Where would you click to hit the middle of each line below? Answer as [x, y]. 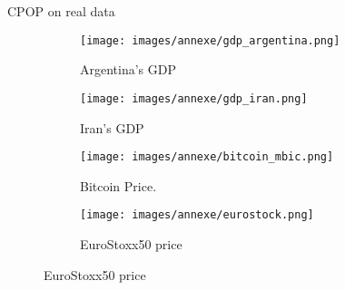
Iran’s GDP [112, 127]
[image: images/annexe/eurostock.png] [197, 215]
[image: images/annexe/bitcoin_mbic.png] [207, 157]
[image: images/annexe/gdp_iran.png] [194, 98]
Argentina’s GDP [128, 69]
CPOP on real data [61, 11]
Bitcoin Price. [118, 185]
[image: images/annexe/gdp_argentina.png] [210, 40]
